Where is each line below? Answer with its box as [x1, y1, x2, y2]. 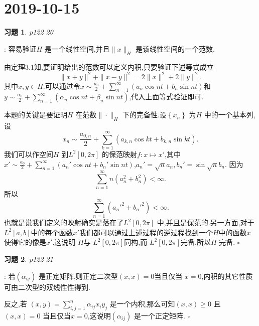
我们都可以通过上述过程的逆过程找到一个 [79, 227, 213, 237]
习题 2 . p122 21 [4, 253, 53, 264]
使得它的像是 [4, 237, 46, 247]
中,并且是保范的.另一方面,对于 [157, 217, 254, 228]
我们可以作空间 [4, 148, 53, 159]
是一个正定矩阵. [134, 310, 185, 320]
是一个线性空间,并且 [44, 43, 110, 54]
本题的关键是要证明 [4, 109, 67, 120]
